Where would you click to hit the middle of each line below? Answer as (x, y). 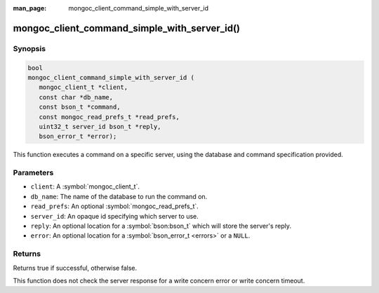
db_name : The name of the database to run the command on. (119, 196)
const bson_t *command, (80, 107)
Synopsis (29, 48)
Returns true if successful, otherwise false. (75, 268)
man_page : (30, 8)
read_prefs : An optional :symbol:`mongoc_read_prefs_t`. (115, 206)
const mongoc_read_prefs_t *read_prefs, (109, 117)
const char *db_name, (76, 97)
